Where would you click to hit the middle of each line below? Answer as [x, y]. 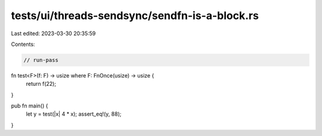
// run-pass [41, 60]
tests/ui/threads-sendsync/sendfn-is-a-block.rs [135, 16]
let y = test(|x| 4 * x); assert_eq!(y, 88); [74, 114]
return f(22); [41, 84]
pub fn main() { [30, 106]
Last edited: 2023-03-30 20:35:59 [53, 33]
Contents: [23, 44]
